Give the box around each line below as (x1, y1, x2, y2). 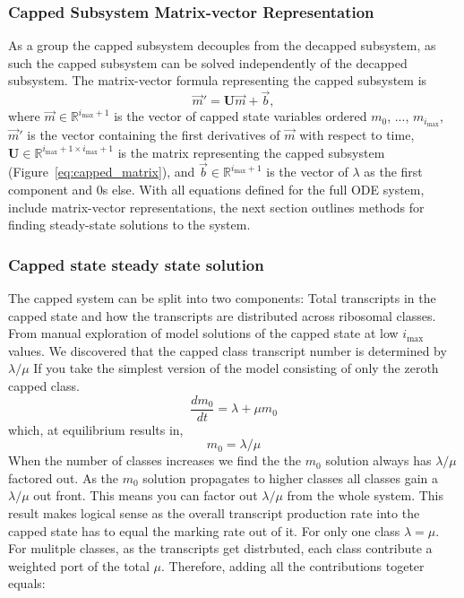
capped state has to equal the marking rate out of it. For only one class (8, 521, 400, 540)
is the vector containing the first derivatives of (27, 126, 280, 144)
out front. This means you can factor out (33, 486, 258, 505)
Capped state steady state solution (8, 253, 264, 275)
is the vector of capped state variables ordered (114, 107, 367, 126)
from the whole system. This (287, 486, 444, 505)
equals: (8, 574, 46, 593)
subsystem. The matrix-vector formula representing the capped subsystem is (8, 71, 427, 90)
